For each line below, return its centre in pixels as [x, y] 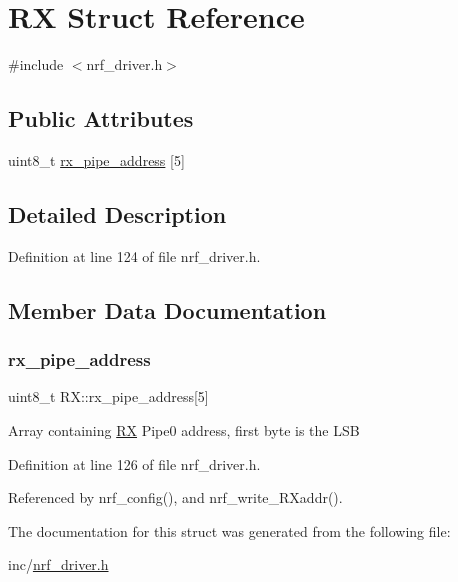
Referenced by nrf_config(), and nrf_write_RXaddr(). [175, 497]
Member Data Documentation [167, 309]
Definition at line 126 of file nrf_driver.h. [134, 463]
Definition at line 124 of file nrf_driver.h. [134, 255]
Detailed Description [117, 213]
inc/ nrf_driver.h [58, 564]
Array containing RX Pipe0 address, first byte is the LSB [184, 429]
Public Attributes [101, 118]
